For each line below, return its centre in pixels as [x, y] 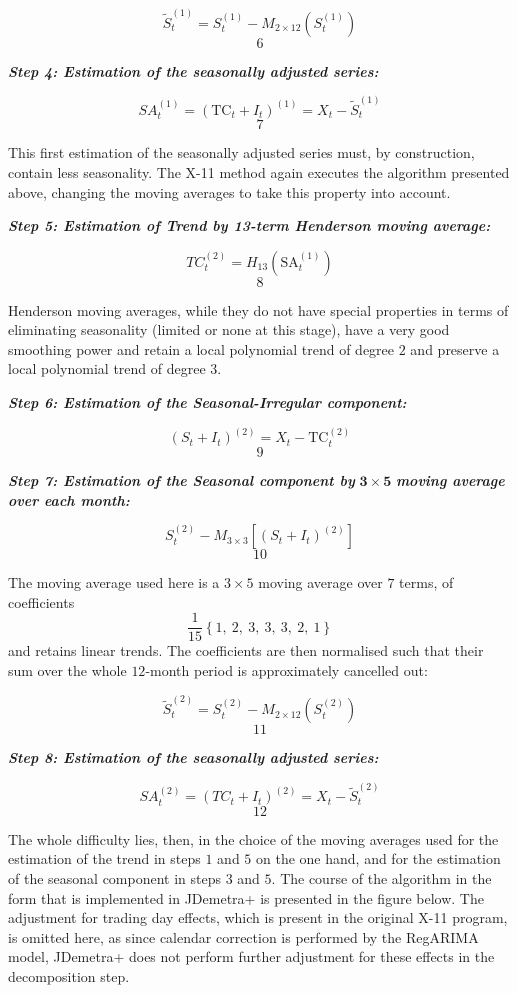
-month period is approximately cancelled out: [286, 669]
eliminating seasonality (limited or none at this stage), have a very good [229, 329]
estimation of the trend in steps [104, 858]
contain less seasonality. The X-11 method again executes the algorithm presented [259, 171]
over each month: [69, 499]
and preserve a [455, 348]
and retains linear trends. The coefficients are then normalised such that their [246, 650]
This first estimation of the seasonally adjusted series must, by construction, [241, 152]
